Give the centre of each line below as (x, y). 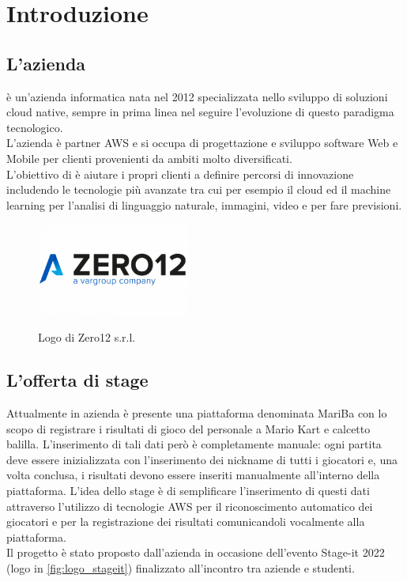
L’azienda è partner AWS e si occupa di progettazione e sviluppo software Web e (202, 143)
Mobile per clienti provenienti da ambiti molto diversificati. (149, 158)
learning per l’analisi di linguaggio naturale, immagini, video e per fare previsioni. (204, 204)
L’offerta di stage (77, 380)
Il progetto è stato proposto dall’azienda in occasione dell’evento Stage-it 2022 (196, 552)
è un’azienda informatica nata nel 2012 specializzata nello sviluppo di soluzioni (197, 96)
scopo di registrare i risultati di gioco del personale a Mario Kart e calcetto (188, 428)
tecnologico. (35, 127)
